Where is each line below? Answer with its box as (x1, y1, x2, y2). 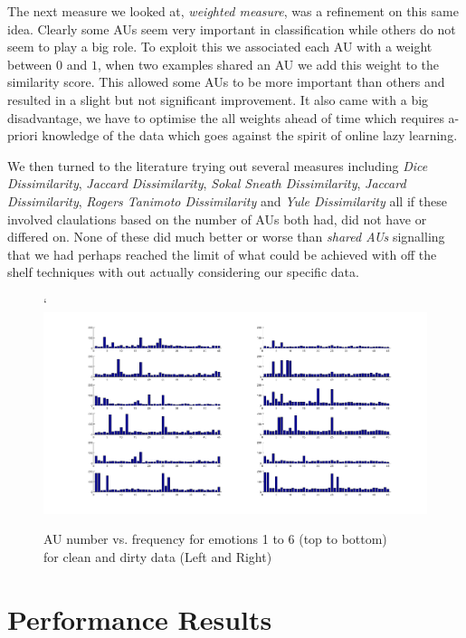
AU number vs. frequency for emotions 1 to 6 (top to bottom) (43, 529, 387, 548)
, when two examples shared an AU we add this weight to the (97, 54, 439, 73)
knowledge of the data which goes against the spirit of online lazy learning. (42, 126, 458, 145)
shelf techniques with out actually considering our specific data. (7, 262, 359, 281)
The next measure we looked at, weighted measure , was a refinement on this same (7, 2, 459, 20)
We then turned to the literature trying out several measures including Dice (7, 156, 428, 175)
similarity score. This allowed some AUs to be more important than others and (7, 72, 445, 91)
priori (7, 126, 38, 145)
